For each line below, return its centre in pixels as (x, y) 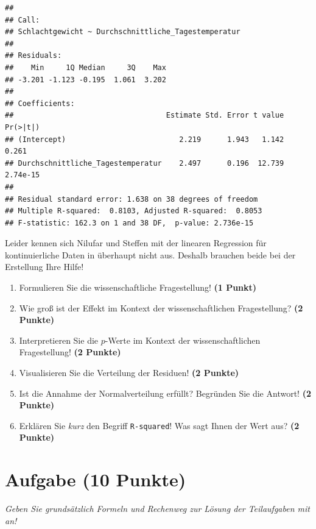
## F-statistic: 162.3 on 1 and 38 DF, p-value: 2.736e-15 (129, 223)
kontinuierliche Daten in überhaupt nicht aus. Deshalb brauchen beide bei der (150, 254)
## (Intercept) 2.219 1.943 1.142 (145, 139)
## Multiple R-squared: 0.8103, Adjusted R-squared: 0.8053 (134, 211)
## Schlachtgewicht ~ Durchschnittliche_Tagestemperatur (123, 32)
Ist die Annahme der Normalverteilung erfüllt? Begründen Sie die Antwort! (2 (165, 393)
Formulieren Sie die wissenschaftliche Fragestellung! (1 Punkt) (138, 287)
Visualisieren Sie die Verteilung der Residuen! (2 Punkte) (129, 373)
